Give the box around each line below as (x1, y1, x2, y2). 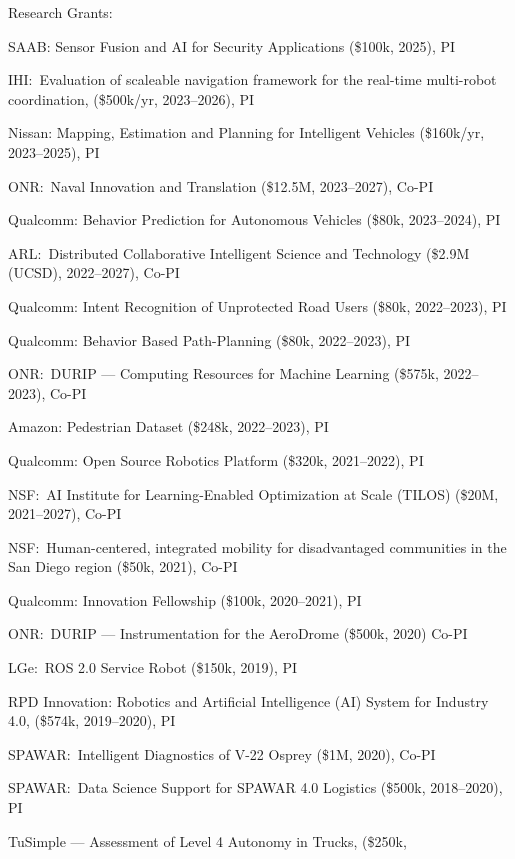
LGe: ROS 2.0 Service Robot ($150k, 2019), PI (8, 657, 298, 678)
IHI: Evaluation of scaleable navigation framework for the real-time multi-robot (8, 69, 497, 90)
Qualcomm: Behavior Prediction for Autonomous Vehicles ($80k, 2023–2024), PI (8, 209, 501, 230)
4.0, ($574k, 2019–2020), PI (8, 710, 176, 731)
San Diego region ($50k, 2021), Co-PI (8, 556, 238, 577)
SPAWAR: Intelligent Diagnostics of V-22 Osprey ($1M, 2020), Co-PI (8, 743, 436, 764)
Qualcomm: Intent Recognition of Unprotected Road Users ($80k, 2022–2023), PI (8, 295, 507, 316)
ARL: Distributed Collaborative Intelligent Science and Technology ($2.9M (8, 242, 470, 263)
